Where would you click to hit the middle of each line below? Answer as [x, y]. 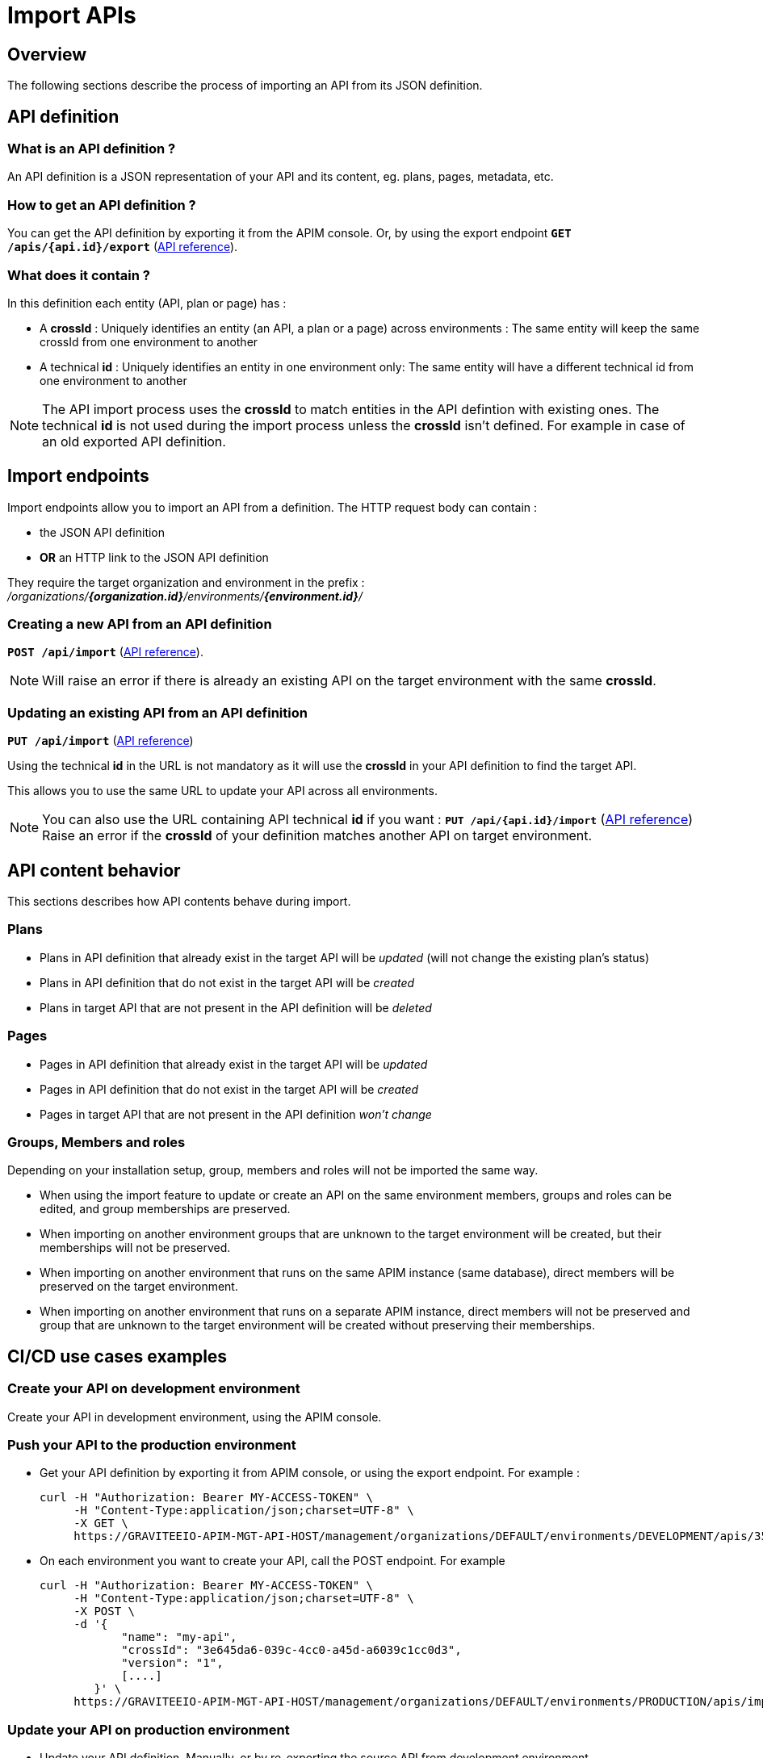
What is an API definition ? [92, 149]
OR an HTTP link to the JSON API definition [154, 557]
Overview [47, 54]
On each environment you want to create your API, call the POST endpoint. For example [272, 1561]
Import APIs [72, 15]
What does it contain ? [79, 275]
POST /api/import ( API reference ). [105, 652]
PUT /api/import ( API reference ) [101, 741]
